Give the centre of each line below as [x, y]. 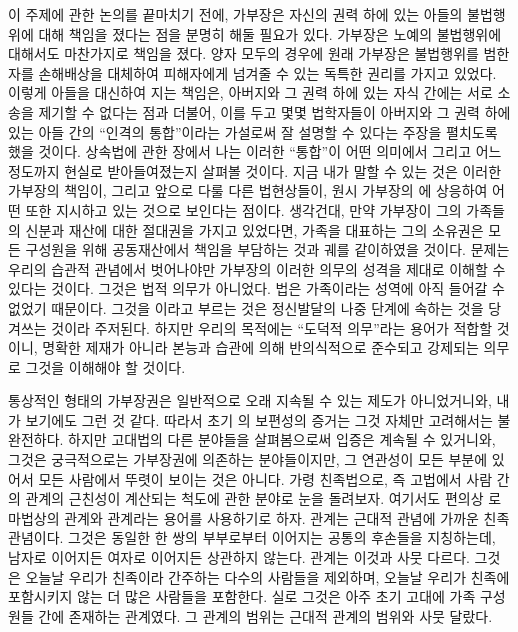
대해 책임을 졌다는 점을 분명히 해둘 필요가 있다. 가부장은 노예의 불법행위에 [270, 33]
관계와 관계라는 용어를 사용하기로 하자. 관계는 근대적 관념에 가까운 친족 [287, 517]
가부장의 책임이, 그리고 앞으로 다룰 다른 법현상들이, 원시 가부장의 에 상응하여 [248, 190]
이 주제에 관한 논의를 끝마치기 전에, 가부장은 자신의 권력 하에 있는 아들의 [235, 14]
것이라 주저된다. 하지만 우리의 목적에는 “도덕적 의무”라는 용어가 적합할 [272, 327]
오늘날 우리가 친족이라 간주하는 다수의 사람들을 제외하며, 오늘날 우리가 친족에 [267, 576]
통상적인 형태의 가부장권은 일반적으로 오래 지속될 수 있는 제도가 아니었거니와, [250, 400]
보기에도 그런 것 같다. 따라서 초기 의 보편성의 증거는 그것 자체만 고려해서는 [259, 419]
